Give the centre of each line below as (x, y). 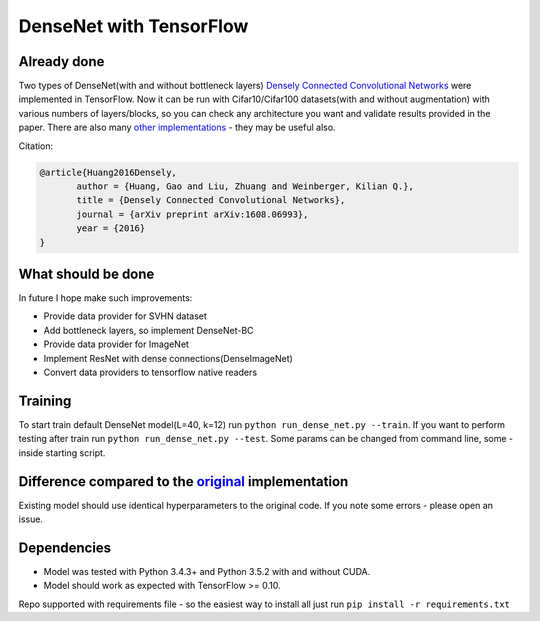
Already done (61, 61)
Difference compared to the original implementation (183, 481)
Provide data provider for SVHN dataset (125, 316)
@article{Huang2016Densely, (108, 172)
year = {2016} (111, 228)
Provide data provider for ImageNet (116, 344)
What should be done (86, 273)
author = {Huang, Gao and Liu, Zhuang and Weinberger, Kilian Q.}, (245, 186)
